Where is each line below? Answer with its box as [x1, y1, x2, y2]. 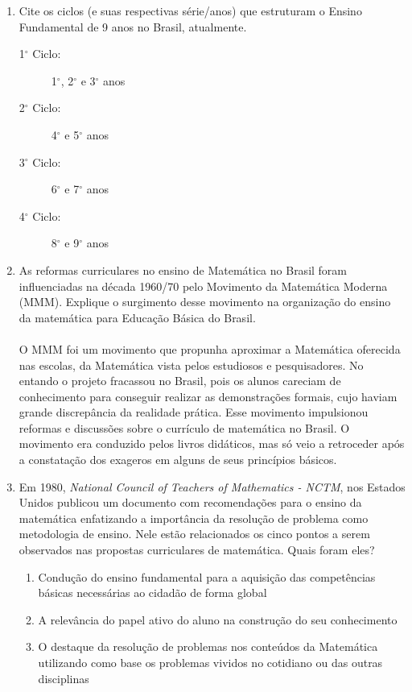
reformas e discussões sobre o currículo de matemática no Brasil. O [19, 419, 350, 436]
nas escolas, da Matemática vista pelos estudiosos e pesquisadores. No [19, 356, 364, 373]
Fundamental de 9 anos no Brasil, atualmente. [19, 18, 247, 35]
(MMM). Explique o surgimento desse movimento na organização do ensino [19, 293, 391, 310]
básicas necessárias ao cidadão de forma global [38, 584, 267, 601]
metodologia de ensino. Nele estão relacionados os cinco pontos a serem [19, 525, 370, 542]
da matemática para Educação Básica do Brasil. [19, 309, 256, 325]
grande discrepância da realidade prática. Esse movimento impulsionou [19, 404, 369, 421]
